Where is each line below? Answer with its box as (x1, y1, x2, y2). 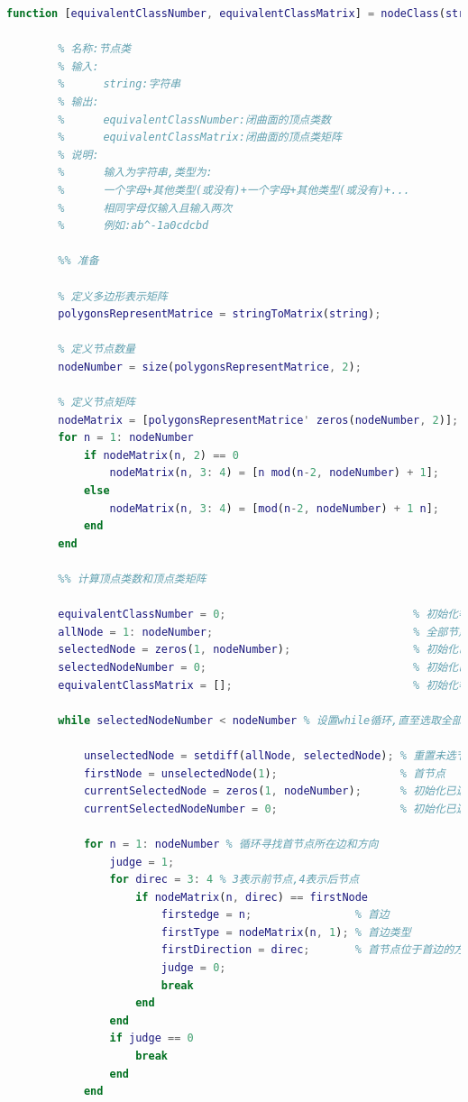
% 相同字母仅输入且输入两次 (58, 201, 233, 215)
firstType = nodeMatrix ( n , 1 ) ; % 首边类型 (161, 925, 411, 939)
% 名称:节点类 (58, 42, 132, 56)
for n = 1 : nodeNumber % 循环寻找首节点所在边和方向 (83, 837, 379, 850)
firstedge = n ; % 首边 (161, 908, 390, 922)
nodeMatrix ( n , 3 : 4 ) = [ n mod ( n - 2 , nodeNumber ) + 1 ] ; (109, 466, 439, 480)
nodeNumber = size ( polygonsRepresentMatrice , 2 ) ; (58, 360, 362, 373)
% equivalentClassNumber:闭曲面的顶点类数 (58, 113, 332, 126)
